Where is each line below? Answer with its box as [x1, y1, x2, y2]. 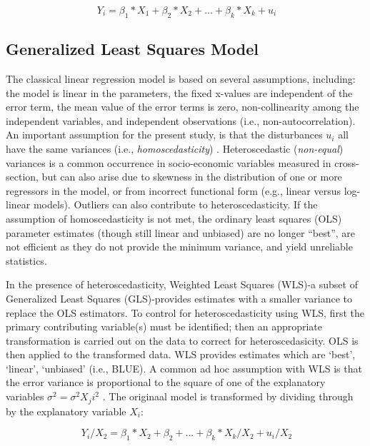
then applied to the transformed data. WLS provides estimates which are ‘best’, [6, 347, 356, 362]
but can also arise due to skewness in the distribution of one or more [41, 169, 342, 184]
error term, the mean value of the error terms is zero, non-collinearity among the [6, 99, 359, 114]
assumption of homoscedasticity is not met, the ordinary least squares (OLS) [6, 211, 342, 225]
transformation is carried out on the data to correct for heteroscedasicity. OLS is [6, 333, 359, 348]
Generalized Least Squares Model [6, 38, 259, 60]
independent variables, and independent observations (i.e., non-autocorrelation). [6, 113, 356, 128]
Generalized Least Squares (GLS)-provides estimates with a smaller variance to [6, 290, 352, 305]
